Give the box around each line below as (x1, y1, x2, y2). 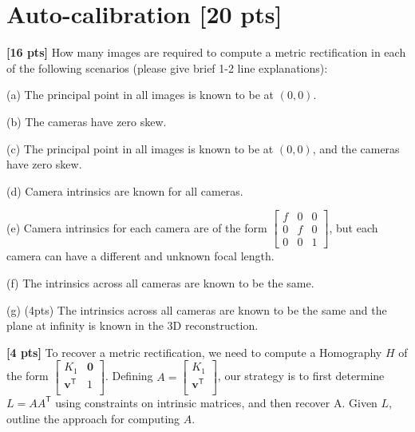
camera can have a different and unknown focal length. (6, 248, 275, 264)
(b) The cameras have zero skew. (6, 113, 167, 129)
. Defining (105, 367, 153, 384)
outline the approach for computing (6, 410, 180, 426)
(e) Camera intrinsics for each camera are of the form (6, 219, 267, 236)
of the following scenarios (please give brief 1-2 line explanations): (6, 59, 328, 76)
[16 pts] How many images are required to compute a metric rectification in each (6, 44, 406, 61)
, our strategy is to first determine (217, 367, 385, 384)
